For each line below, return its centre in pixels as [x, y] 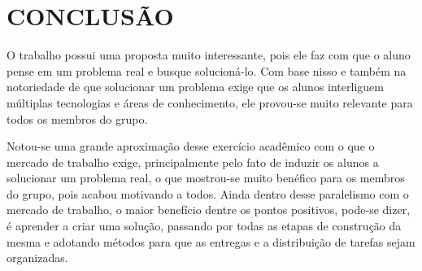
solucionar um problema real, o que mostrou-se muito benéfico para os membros [206, 178]
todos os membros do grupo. [77, 118]
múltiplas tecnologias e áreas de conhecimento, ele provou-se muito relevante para [210, 102]
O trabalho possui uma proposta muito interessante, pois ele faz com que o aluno [209, 55]
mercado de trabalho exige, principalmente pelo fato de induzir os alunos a [193, 162]
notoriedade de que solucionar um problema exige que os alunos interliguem [195, 87]
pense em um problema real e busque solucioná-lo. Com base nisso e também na [207, 70]
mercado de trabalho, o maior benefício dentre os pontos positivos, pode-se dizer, [209, 210]
